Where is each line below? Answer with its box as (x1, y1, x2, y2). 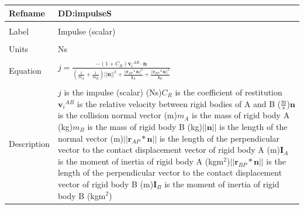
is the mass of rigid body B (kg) (87, 121, 202, 132)
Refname (9, 6, 45, 19)
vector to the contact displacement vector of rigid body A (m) (57, 143, 281, 156)
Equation (9, 64, 42, 76)
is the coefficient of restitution (175, 85, 282, 98)
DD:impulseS (57, 6, 112, 19)
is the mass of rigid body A (192, 109, 290, 121)
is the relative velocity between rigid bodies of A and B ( (77, 97, 281, 109)
